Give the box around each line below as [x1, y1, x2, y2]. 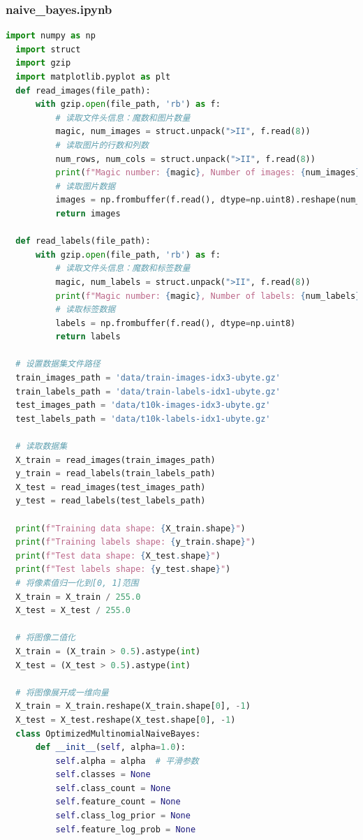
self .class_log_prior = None [55, 811, 191, 821]
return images [55, 208, 121, 219]
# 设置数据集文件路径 [15, 359, 101, 369]
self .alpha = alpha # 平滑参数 [55, 756, 199, 766]
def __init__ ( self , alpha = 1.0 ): [35, 742, 186, 753]
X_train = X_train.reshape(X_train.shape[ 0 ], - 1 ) [15, 701, 251, 712]
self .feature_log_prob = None [55, 824, 196, 834]
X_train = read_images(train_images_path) [15, 455, 216, 465]
